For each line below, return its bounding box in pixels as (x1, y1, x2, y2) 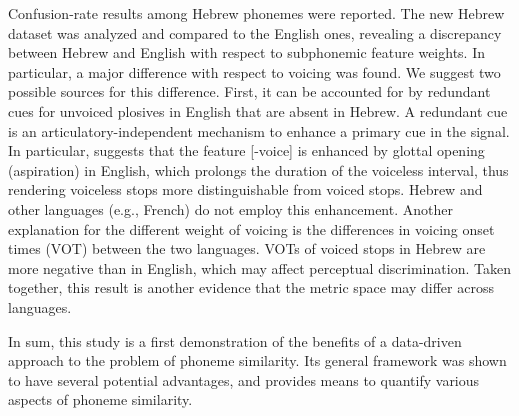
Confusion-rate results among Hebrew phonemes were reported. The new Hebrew (8, 3, 505, 23)
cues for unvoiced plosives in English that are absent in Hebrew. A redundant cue (8, 100, 508, 121)
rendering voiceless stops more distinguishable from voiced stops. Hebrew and (8, 179, 483, 200)
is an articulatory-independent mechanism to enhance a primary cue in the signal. (8, 120, 510, 141)
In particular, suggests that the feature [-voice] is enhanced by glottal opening (8, 140, 485, 161)
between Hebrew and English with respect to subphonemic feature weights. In (8, 42, 485, 63)
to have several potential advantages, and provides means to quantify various (8, 369, 480, 390)
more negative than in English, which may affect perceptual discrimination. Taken (8, 257, 511, 278)
